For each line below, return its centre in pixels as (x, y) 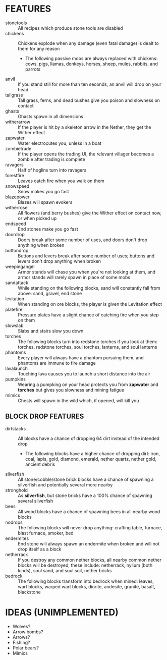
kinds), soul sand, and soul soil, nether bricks (65, 570)
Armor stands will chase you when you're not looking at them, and (87, 272)
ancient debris (40, 464)
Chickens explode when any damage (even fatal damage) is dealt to (88, 43)
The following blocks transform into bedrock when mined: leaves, (86, 581)
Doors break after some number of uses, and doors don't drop (82, 240)
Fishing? (21, 642)
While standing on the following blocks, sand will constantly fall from (89, 288)
